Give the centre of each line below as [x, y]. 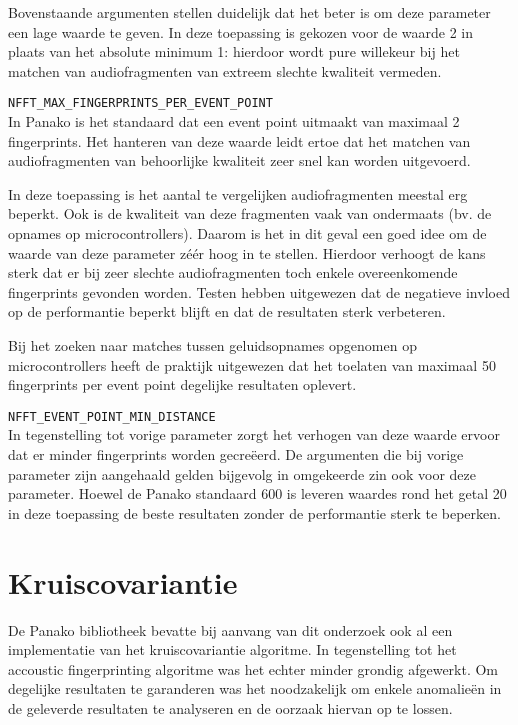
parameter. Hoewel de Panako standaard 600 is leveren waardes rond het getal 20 [257, 493]
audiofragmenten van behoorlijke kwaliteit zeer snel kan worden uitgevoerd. [239, 160]
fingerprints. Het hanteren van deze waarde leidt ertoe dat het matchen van [239, 140]
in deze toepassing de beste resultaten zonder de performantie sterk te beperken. [254, 512]
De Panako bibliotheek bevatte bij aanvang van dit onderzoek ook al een [230, 629]
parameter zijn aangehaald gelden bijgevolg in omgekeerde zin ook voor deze [242, 473]
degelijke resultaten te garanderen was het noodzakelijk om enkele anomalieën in [255, 688]
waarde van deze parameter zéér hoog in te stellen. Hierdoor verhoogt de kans [247, 252]
